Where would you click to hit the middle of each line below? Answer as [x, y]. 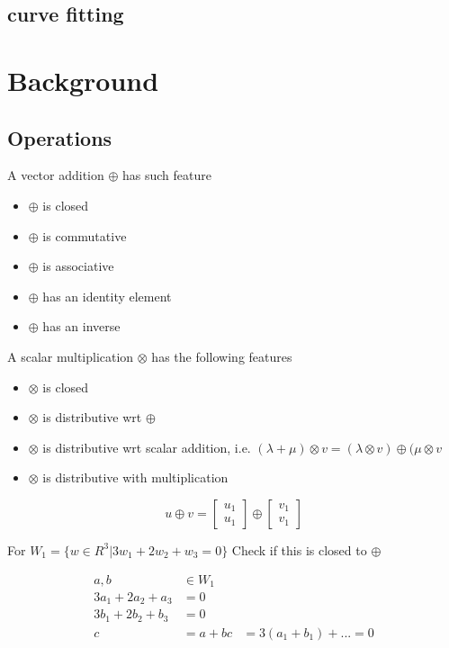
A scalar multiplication [71, 356]
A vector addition [56, 175]
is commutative [85, 235]
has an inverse [81, 326]
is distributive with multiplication [135, 477]
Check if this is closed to [299, 549]
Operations [60, 137]
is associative [78, 266]
